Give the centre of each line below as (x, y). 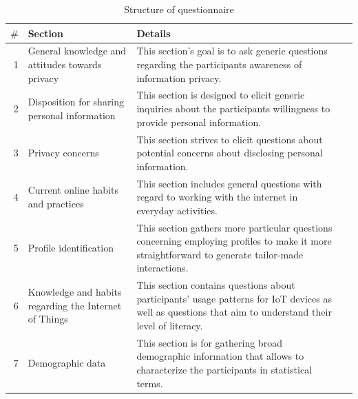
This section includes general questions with (229, 183)
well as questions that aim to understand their (234, 312)
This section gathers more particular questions (234, 227)
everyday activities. (177, 210)
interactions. (162, 268)
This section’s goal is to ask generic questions (232, 51)
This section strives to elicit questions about (230, 139)
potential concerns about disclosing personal (230, 153)
